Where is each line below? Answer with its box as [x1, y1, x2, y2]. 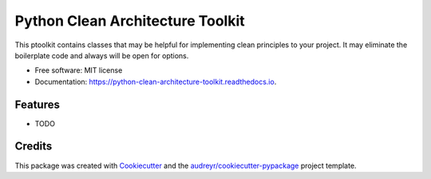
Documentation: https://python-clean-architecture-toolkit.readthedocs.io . [34, 77, 277, 86]
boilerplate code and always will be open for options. [14, 50, 189, 60]
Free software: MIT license [34, 66, 123, 75]
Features [14, 97, 60, 111]
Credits [14, 140, 53, 153]
